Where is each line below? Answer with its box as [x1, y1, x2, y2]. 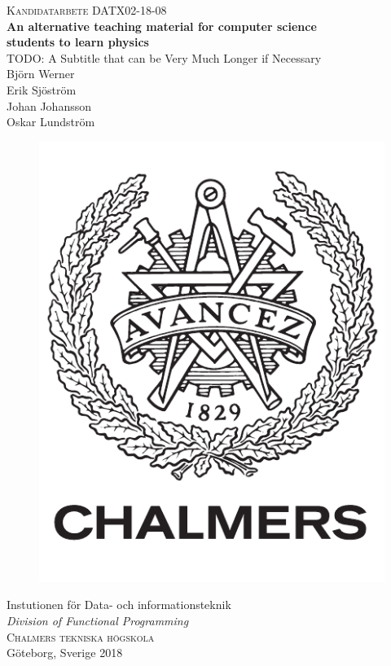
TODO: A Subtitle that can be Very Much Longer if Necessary [7, 49, 322, 66]
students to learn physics [7, 33, 149, 50]
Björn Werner [7, 65, 75, 82]
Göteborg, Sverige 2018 [7, 644, 123, 661]
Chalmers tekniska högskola [7, 628, 155, 645]
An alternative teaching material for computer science [7, 17, 317, 34]
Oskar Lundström [7, 113, 95, 130]
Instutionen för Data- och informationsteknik [7, 596, 231, 613]
